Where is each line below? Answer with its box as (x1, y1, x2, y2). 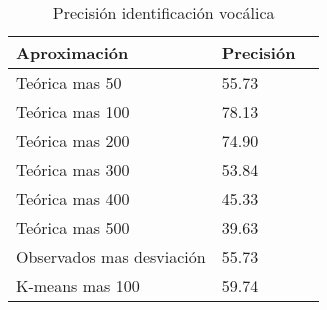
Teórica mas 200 (16, 129, 130, 152)
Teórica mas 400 (16, 187, 130, 210)
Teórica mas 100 (16, 100, 130, 123)
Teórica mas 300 (16, 158, 130, 181)
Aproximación (16, 41, 129, 64)
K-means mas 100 (16, 274, 140, 297)
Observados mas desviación (16, 245, 206, 268)
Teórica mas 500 (16, 216, 130, 239)
